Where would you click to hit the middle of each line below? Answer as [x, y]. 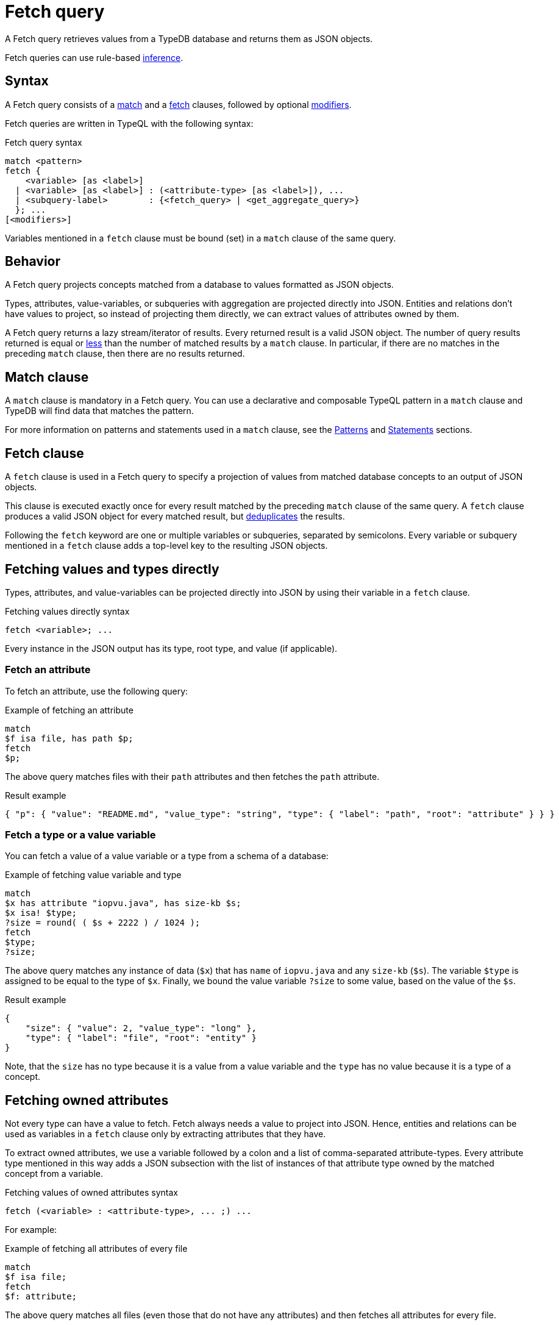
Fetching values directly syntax [67, 611]
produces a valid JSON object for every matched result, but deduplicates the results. [175, 516]
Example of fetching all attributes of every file [96, 1249]
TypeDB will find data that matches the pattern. [99, 411]
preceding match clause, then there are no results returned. [125, 354]
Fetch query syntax [44, 142]
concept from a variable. [54, 1174]
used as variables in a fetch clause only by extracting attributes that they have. [166, 1134]
